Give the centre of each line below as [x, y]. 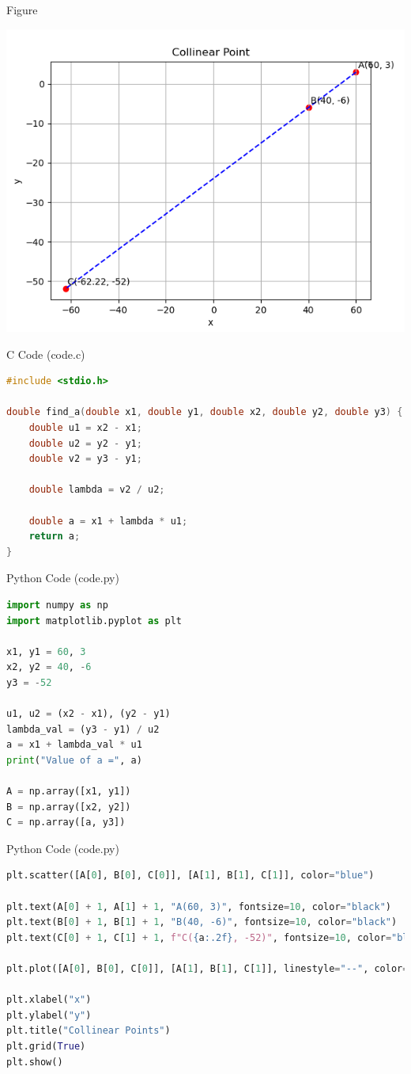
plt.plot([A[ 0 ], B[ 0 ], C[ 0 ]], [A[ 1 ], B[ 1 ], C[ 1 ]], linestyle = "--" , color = [207, 969]
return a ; [55, 537]
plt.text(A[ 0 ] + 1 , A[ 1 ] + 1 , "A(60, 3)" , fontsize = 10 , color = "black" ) [199, 906]
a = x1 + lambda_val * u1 [74, 745]
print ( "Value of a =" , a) [74, 760]
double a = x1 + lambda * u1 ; [108, 521]
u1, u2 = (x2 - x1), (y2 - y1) [89, 714]
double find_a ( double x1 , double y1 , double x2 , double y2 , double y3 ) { [205, 412]
